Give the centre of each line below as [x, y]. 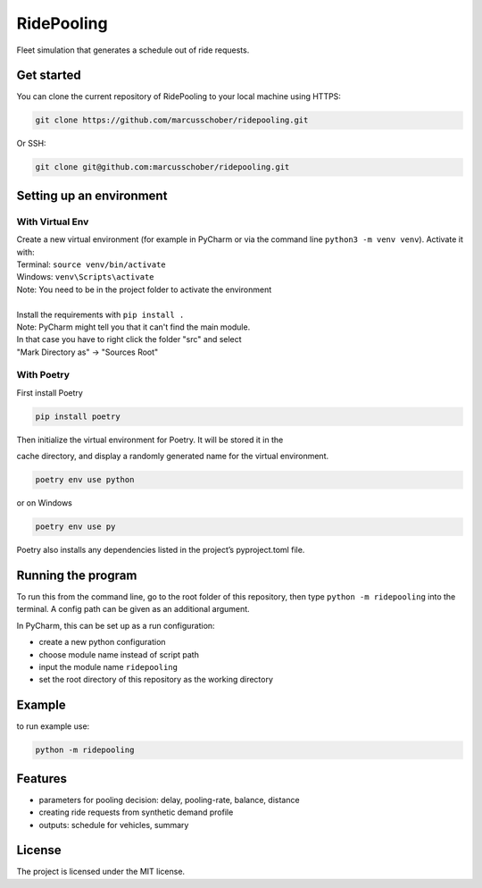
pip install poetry [78, 416]
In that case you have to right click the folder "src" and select [129, 339]
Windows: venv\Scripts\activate [86, 277]
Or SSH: [31, 144]
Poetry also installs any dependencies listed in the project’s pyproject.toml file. [161, 550]
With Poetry [43, 375]
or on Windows [45, 503]
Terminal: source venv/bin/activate [91, 264]
